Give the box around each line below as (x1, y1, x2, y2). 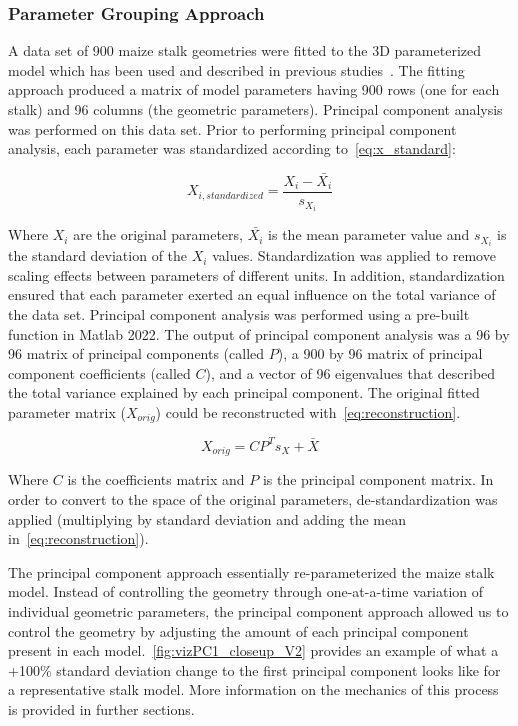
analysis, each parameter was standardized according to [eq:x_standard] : (8, 138, 456, 159)
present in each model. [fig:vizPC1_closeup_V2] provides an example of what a (8, 640, 499, 661)
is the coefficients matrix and (67, 469, 245, 490)
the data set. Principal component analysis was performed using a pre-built (8, 304, 470, 325)
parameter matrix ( (8, 402, 126, 422)
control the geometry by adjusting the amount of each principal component (8, 620, 469, 641)
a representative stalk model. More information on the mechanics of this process (8, 679, 499, 700)
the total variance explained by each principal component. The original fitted (8, 382, 480, 403)
